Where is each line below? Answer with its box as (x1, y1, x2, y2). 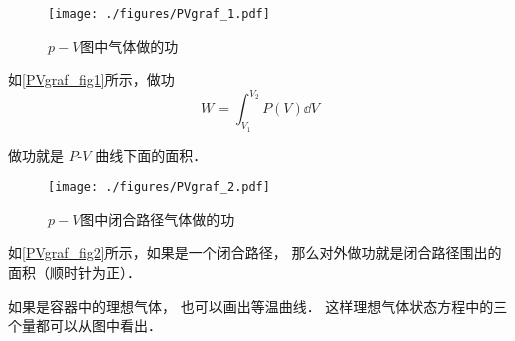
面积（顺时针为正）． (8, 261, 141, 282)
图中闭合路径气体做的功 (80, 208, 235, 229)
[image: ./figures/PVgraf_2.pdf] (48, 180, 270, 195)
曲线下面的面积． (95, 144, 208, 165)
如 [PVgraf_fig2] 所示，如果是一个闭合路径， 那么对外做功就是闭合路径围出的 (8, 242, 502, 263)
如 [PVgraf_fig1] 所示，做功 (8, 69, 175, 90)
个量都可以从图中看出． (8, 315, 162, 336)
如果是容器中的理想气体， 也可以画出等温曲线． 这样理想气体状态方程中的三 (8, 295, 508, 316)
